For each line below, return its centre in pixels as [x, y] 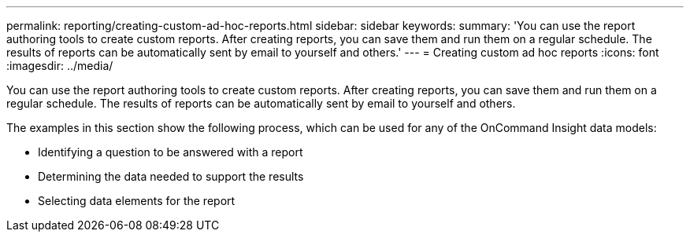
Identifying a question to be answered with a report [171, 152]
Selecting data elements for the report [137, 201]
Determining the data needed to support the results [171, 176]
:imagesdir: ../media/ [60, 66]
